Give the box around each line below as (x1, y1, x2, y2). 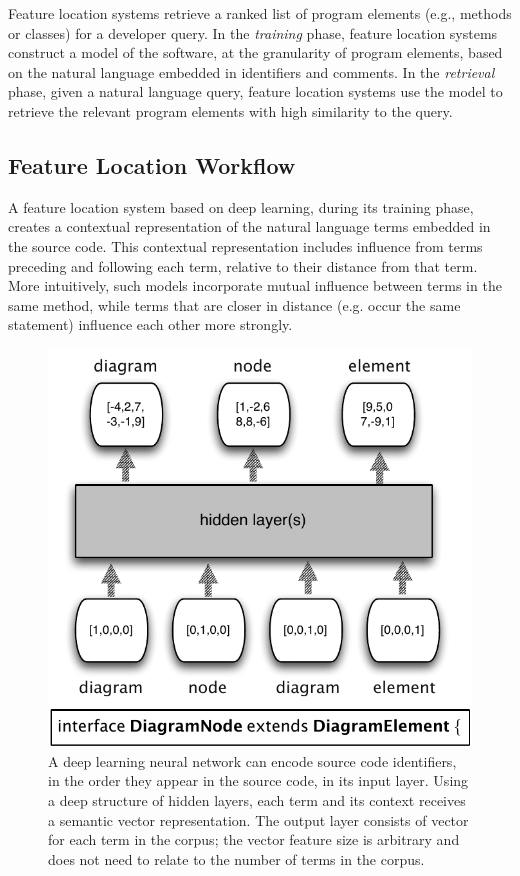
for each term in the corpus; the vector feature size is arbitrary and (48, 829, 460, 850)
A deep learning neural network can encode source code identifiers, (48, 750, 457, 771)
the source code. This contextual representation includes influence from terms (8, 235, 483, 256)
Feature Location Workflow (8, 149, 296, 180)
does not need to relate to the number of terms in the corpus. (48, 848, 425, 869)
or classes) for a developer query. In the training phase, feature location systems (8, 22, 498, 43)
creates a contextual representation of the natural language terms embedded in (8, 216, 491, 237)
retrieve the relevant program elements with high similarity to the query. (8, 100, 453, 121)
